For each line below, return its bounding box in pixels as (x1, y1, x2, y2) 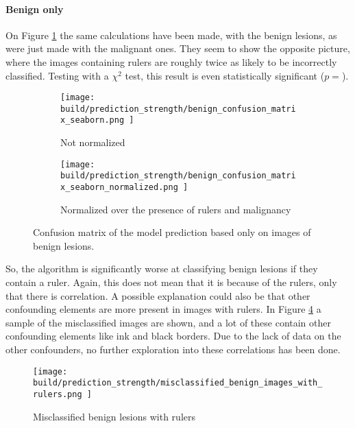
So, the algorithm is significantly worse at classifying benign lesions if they (5, 261, 318, 276)
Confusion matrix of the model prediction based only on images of (33, 225, 311, 239)
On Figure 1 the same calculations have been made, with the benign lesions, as (5, 27, 337, 42)
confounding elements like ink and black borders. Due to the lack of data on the (5, 329, 341, 343)
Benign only (5, 1, 64, 16)
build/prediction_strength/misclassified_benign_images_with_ (33, 378, 323, 388)
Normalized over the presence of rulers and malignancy (60, 202, 291, 216)
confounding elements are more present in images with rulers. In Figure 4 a (5, 302, 321, 316)
